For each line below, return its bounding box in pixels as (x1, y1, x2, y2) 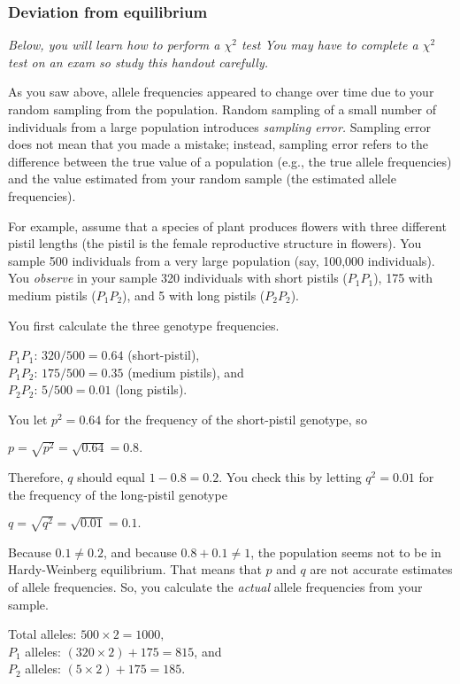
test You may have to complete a (241, 35, 418, 54)
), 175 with (373, 268, 433, 287)
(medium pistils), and (127, 362, 244, 381)
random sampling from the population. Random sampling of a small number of (8, 100, 436, 118)
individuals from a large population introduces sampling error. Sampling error (8, 117, 431, 136)
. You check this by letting (218, 468, 362, 486)
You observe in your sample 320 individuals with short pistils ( (8, 268, 348, 287)
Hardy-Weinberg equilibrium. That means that (8, 560, 262, 579)
